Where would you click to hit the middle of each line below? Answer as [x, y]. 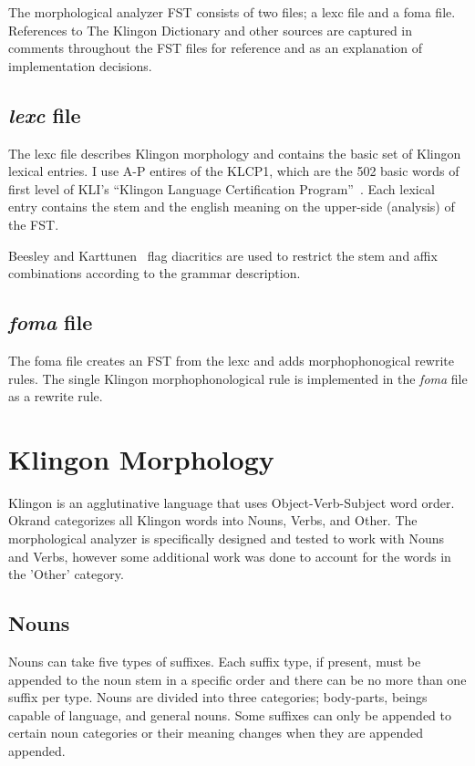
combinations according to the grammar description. [155, 273]
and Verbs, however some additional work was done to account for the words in [230, 556]
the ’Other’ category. [66, 574]
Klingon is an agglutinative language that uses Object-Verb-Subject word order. [232, 502]
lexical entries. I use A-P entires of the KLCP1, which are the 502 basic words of [234, 171]
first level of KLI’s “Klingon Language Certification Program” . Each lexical [222, 188]
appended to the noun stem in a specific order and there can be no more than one [237, 679]
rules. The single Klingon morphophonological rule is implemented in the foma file [238, 378]
